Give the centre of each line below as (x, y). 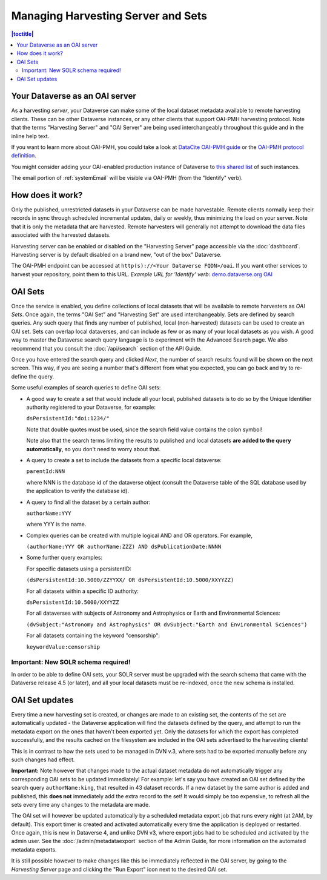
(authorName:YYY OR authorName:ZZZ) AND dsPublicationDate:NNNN (124, 547)
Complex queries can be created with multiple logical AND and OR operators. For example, (140, 535)
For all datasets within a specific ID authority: (83, 591)
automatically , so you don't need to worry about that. (93, 449)
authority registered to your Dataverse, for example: (91, 407)
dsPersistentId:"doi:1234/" (68, 418)
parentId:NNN (46, 471)
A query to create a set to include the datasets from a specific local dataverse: (124, 460)
